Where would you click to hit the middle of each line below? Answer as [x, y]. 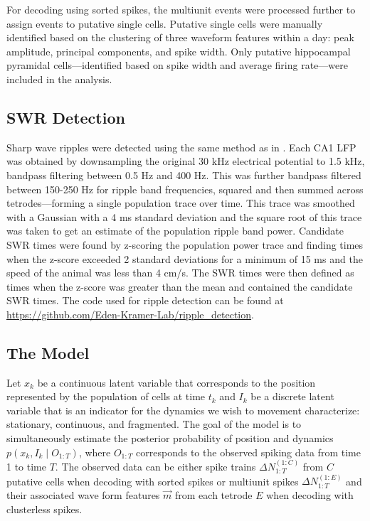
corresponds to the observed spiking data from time [248, 452]
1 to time [26, 467]
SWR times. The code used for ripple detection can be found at [145, 300]
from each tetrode [214, 495]
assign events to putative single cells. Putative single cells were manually [165, 23]
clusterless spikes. [44, 509]
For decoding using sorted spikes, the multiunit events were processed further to [181, 9]
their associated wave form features [83, 495]
